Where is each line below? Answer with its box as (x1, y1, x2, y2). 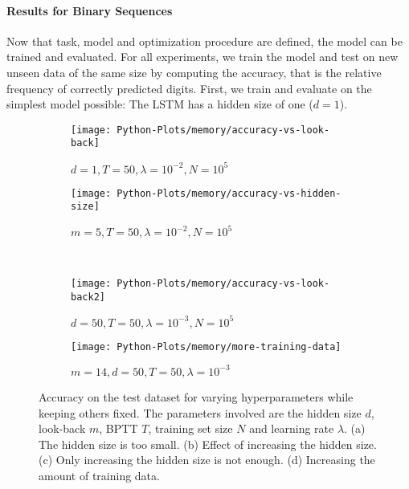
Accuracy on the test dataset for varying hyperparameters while (39, 388, 354, 405)
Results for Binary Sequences (6, 2, 173, 18)
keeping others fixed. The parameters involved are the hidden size (39, 404, 362, 421)
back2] (71, 291, 105, 303)
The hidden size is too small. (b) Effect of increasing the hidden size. (39, 435, 377, 452)
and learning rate (249, 420, 334, 437)
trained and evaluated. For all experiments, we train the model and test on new (6, 48, 399, 65)
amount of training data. (39, 467, 160, 483)
